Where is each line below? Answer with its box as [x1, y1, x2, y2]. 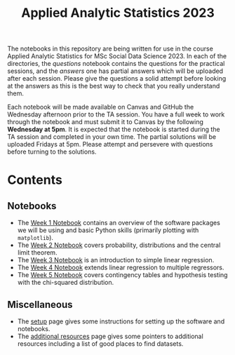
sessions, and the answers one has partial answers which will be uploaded [7, 67, 223, 75]
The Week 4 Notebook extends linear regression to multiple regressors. [17, 263, 224, 272]
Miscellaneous [7, 298, 73, 310]
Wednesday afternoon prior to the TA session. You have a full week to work [7, 110, 225, 119]
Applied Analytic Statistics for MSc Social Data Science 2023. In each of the [7, 52, 227, 60]
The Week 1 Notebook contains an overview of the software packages [17, 219, 221, 227]
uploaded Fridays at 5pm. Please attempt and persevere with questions [7, 140, 213, 149]
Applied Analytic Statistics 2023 [20, 5, 215, 21]
